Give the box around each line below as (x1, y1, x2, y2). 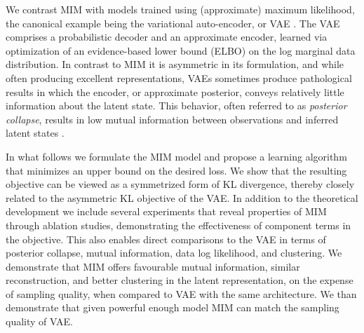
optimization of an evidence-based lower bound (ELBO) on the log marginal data (6, 43, 356, 57)
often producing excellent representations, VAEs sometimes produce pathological (6, 70, 352, 85)
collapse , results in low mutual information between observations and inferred (6, 111, 339, 126)
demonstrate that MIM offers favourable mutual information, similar (6, 259, 300, 273)
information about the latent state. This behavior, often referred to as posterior (6, 98, 347, 113)
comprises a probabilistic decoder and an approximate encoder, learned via (6, 29, 328, 44)
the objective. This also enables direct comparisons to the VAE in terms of (6, 231, 326, 246)
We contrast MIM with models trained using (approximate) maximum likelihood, (6, 2, 355, 16)
